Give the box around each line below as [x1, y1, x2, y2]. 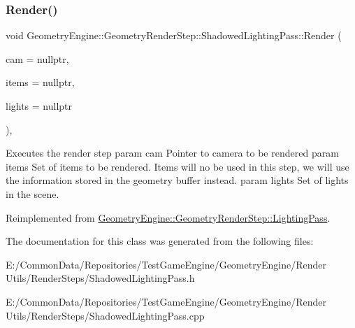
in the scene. [6, 186, 59, 201]
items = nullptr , [6, 75, 75, 90]
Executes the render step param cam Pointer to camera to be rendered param [6, 145, 339, 160]
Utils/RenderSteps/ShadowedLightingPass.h [6, 271, 195, 285]
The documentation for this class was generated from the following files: [6, 234, 314, 248]
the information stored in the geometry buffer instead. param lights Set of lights [6, 173, 349, 187]
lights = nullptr [6, 99, 73, 113]
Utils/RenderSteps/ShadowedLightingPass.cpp [6, 308, 205, 322]
